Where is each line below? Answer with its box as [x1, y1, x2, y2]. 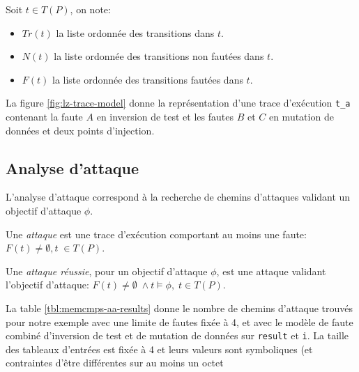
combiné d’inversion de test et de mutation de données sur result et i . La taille [6, 328, 349, 343]
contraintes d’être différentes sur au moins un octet [6, 355, 224, 370]
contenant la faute [6, 109, 83, 124]
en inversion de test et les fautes [96, 109, 234, 124]
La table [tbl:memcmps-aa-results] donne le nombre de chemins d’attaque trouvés [6, 300, 353, 315]
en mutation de [268, 109, 334, 124]
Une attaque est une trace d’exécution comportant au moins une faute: [6, 226, 307, 241]
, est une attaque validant [216, 263, 326, 278]
